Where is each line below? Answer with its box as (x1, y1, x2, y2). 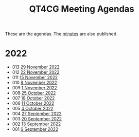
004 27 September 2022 (12, 111, 62, 117)
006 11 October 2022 (12, 100, 54, 106)
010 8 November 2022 (12, 79, 57, 86)
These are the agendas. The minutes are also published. (5, 31, 118, 37)
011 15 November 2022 (12, 75, 58, 80)
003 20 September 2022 (12, 116, 62, 122)
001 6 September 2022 (12, 126, 58, 132)
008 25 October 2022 (12, 90, 56, 96)
